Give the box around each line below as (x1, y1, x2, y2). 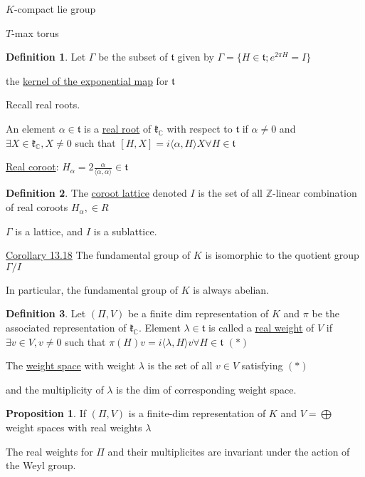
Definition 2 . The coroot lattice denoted (6, 185, 187, 200)
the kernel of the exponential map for (6, 73, 169, 88)
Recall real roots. (6, 97, 80, 112)
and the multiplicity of (6, 381, 104, 396)
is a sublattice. (93, 223, 157, 238)
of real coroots (6, 200, 68, 215)
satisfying (241, 358, 283, 373)
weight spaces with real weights (6, 420, 142, 434)
